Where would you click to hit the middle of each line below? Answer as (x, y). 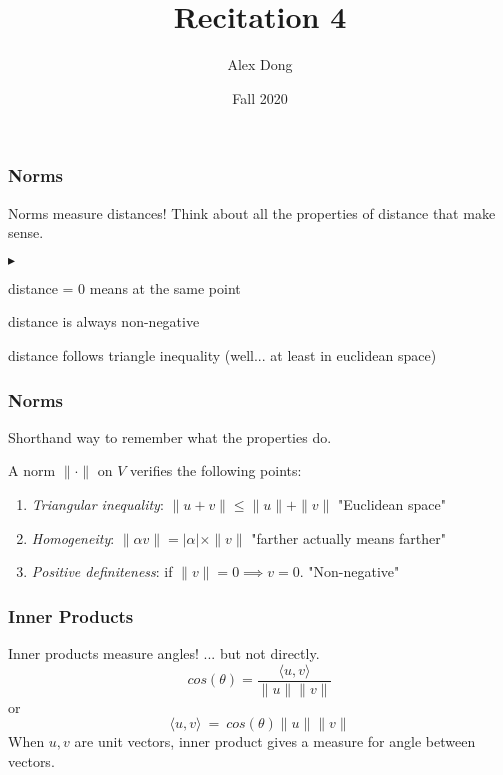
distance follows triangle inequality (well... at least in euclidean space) (222, 354)
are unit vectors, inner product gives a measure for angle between (275, 741)
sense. (26, 232)
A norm (32, 470)
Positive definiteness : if (102, 571)
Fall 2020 (260, 97)
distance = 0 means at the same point (124, 287)
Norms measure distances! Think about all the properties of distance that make (252, 212)
